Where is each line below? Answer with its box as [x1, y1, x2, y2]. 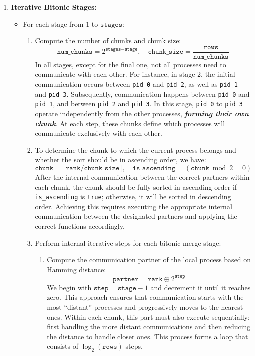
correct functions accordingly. [35, 221, 125, 231]
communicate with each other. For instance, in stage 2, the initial [35, 69, 235, 79]
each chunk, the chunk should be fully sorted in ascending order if [35, 181, 237, 192]
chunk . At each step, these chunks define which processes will [35, 118, 225, 128]
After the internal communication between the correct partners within [35, 171, 250, 182]
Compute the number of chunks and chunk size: [35, 35, 181, 46]
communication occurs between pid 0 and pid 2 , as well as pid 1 [35, 79, 238, 89]
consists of [47, 341, 79, 351]
